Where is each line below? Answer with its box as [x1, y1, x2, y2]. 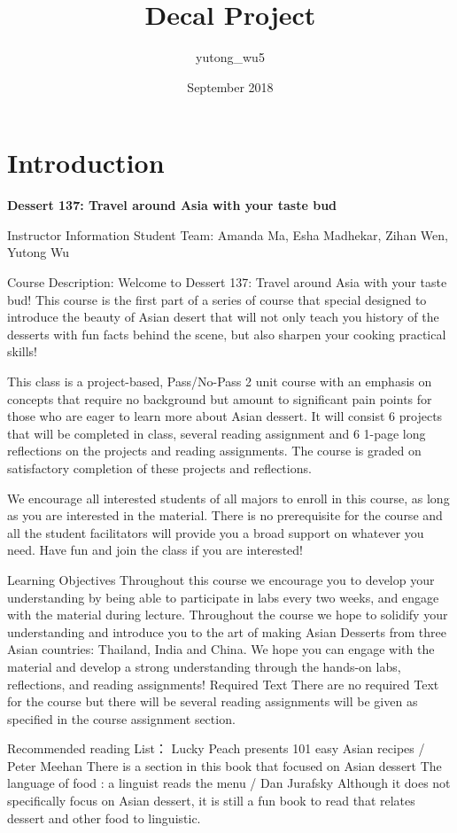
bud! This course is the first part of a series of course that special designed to [7, 290, 427, 308]
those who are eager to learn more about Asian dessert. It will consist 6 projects [7, 407, 443, 425]
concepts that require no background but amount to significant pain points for [7, 389, 432, 408]
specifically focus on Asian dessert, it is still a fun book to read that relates [7, 791, 415, 810]
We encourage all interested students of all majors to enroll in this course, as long [7, 488, 450, 507]
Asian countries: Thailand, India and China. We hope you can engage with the [7, 640, 435, 658]
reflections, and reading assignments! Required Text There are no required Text [7, 674, 439, 693]
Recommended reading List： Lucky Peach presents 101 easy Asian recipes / [7, 739, 425, 758]
